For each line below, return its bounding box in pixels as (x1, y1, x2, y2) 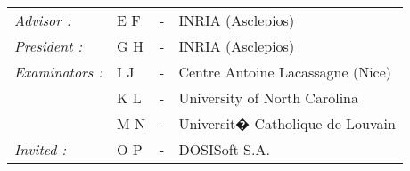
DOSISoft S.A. (178, 139, 270, 159)
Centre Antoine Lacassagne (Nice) (178, 61, 392, 82)
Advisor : (14, 10, 71, 30)
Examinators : (14, 61, 103, 82)
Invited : (14, 139, 67, 159)
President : (14, 36, 83, 56)
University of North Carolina (178, 87, 358, 108)
